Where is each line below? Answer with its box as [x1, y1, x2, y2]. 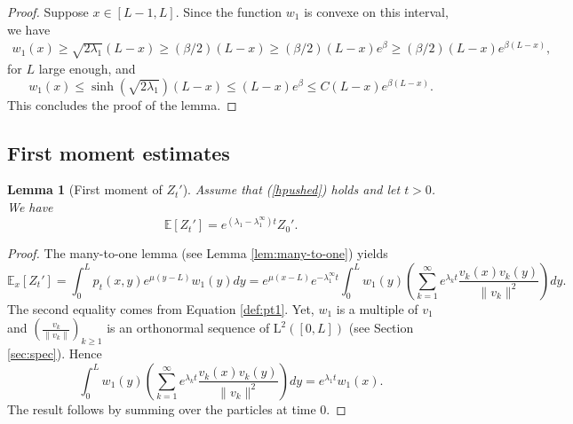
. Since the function [175, 3, 283, 20]
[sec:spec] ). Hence [7, 344, 102, 363]
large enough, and [38, 59, 136, 78]
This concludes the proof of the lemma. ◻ [7, 95, 237, 114]
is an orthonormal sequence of [107, 318, 270, 337]
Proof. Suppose [7, 3, 89, 20]
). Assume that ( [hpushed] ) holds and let [182, 180, 401, 199]
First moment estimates [7, 138, 230, 166]
